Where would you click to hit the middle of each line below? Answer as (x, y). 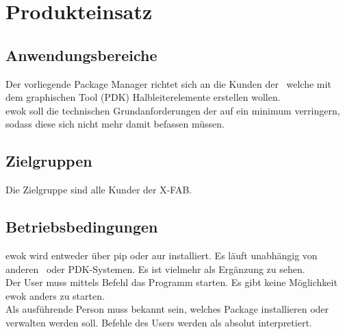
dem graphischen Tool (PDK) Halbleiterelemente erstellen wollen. (143, 97)
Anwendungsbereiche (81, 55)
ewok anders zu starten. (55, 295)
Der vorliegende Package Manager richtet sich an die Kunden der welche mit (168, 83)
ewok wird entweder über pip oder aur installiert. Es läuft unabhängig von (162, 255)
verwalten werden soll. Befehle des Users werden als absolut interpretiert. (159, 322)
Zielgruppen (49, 161)
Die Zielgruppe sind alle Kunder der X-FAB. (99, 190)
